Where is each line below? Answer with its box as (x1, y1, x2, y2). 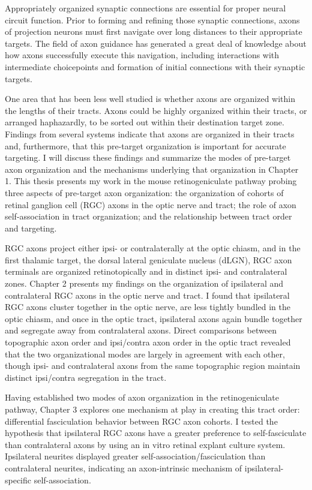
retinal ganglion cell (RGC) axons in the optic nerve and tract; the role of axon (5, 198, 296, 211)
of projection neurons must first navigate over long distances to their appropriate (5, 25, 302, 38)
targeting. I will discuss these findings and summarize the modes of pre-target (5, 151, 291, 164)
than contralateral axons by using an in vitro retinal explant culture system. (5, 438, 286, 450)
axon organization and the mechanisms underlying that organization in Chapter (5, 163, 299, 175)
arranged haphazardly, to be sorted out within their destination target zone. (5, 116, 284, 128)
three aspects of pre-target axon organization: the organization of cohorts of (5, 186, 284, 199)
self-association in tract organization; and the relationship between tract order (5, 210, 292, 223)
